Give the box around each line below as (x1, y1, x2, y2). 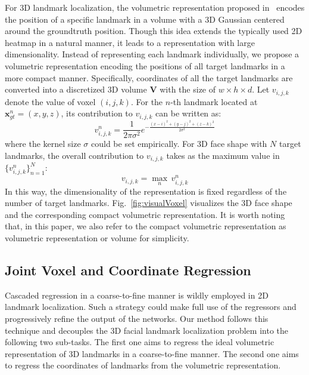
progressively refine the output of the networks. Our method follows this (5, 312, 269, 324)
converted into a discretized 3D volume (5, 83, 147, 96)
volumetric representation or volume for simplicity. (5, 231, 189, 244)
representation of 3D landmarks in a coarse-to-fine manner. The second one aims (5, 347, 299, 359)
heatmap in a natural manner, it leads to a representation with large (5, 36, 255, 48)
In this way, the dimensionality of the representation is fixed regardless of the (5, 185, 287, 197)
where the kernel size (5, 137, 81, 150)
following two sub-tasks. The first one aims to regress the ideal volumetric (5, 336, 274, 348)
